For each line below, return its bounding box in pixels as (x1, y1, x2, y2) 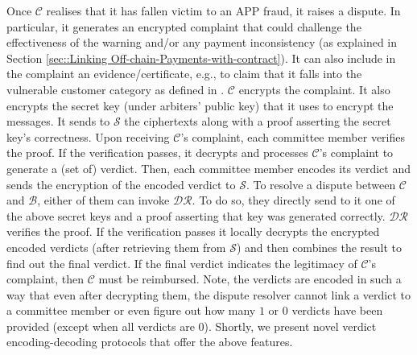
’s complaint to (319, 144, 394, 161)
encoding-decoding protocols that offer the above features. (6, 333, 293, 350)
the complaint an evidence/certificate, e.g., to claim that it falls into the (6, 65, 362, 82)
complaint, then (6, 270, 85, 287)
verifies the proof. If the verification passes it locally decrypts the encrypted (6, 223, 380, 240)
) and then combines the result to (236, 238, 403, 255)
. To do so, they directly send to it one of (192, 192, 395, 208)
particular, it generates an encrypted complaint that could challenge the (6, 18, 361, 35)
